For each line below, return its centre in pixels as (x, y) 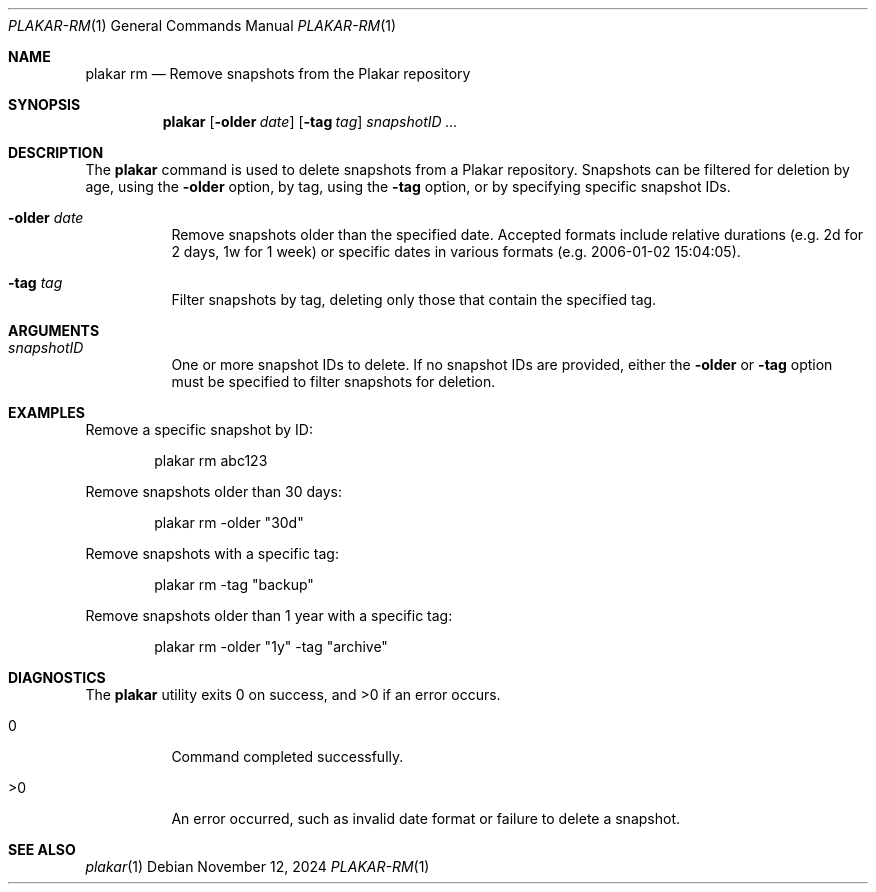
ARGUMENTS (54, 330)
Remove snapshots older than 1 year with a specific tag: (269, 615)
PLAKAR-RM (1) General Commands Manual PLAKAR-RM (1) (202, 25)
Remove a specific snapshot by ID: (199, 429)
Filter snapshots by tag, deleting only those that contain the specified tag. (414, 299)
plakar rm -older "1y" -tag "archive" (271, 646)
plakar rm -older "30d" (229, 522)
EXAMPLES (46, 412)
